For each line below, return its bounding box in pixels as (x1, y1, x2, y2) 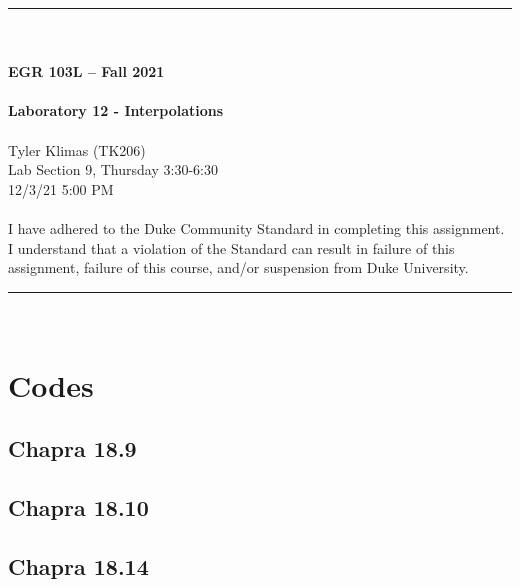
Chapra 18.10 (8, 491, 149, 522)
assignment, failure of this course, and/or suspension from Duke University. (8, 257, 469, 278)
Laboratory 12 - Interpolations (8, 100, 224, 121)
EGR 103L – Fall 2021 (8, 61, 165, 82)
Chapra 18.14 (8, 550, 149, 581)
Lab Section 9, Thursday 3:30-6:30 (8, 159, 218, 180)
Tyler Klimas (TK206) (8, 139, 146, 160)
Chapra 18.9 (8, 433, 137, 464)
